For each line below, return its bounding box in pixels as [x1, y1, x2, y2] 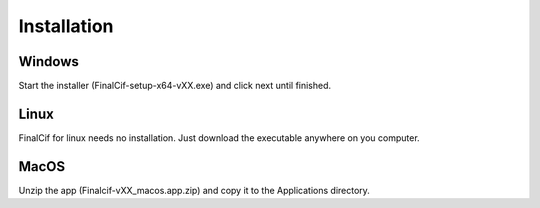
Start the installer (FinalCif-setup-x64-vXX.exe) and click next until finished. [18, 80, 332, 92]
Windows [18, 53, 79, 70]
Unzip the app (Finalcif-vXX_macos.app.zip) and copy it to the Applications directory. [18, 184, 370, 196]
